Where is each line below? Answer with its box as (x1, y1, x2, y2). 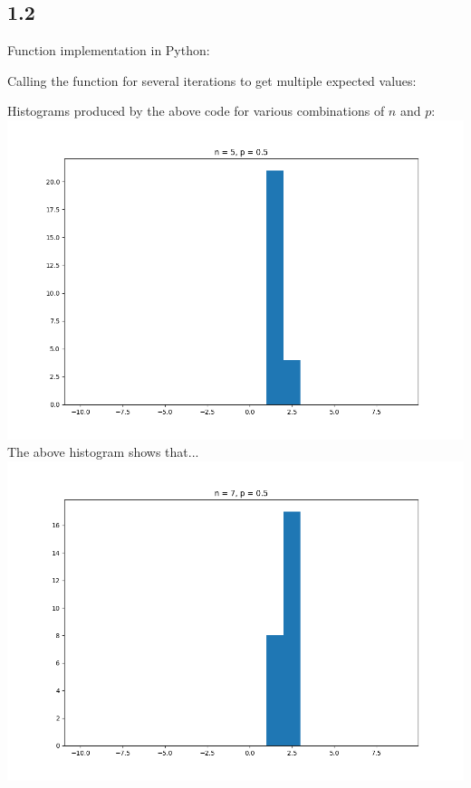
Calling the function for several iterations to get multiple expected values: (7, 71, 417, 90)
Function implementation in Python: (7, 41, 210, 60)
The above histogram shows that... (7, 442, 199, 461)
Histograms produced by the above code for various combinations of (7, 101, 385, 120)
